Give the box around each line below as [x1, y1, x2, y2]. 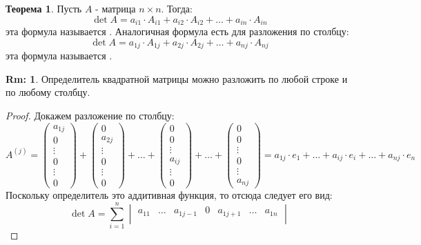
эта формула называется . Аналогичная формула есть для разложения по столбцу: [6, 24, 349, 39]
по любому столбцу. [6, 85, 90, 99]
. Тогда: [161, 1, 193, 15]
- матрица [95, 1, 136, 15]
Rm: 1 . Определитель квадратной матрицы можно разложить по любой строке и [6, 71, 348, 86]
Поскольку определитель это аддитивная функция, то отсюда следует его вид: [6, 188, 333, 202]
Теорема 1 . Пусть [6, 1, 82, 15]
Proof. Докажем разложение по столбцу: [6, 108, 175, 122]
